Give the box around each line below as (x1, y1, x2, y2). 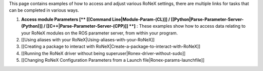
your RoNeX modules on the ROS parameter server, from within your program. (21, 30, 178, 36)
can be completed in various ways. (9, 7, 79, 13)
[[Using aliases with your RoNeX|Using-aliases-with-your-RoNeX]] (21, 36, 155, 42)
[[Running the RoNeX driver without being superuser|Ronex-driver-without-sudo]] (21, 50, 186, 56)
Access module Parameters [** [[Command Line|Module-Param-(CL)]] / (21, 16, 170, 22)
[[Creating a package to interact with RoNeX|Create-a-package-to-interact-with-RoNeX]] (21, 44, 201, 50)
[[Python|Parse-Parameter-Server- (170, 16, 244, 22)
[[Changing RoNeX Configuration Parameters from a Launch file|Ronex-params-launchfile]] (21, 57, 205, 63)
